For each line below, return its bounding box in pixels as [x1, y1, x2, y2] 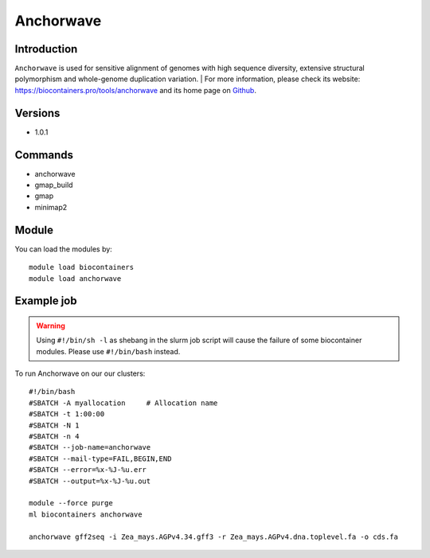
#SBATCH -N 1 [29, 420, 80, 430]
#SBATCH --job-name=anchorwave [29, 443, 151, 452]
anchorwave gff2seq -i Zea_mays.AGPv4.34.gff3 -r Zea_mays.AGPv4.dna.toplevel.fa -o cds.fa [29, 532, 398, 541]
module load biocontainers [29, 263, 135, 272]
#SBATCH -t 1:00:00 [29, 410, 105, 419]
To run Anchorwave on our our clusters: [14, 369, 146, 378]
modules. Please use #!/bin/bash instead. [36, 346, 181, 356]
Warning [36, 321, 65, 330]
